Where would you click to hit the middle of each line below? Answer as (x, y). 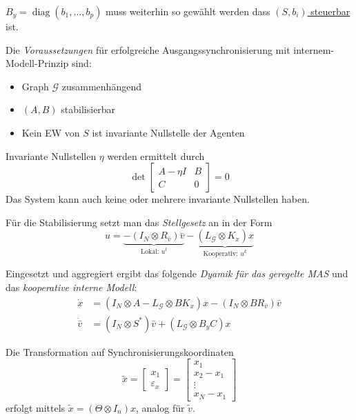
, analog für (160, 407)
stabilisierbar (88, 109)
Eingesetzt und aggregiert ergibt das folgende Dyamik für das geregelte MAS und (177, 273)
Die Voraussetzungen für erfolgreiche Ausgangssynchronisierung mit (148, 49)
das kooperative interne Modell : (71, 287)
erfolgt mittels (36, 407)
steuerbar (330, 11)
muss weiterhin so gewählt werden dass (188, 11)
